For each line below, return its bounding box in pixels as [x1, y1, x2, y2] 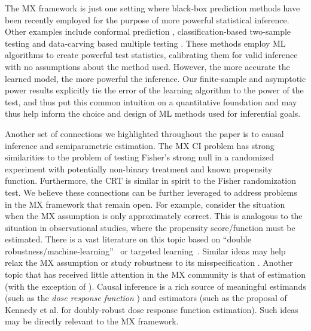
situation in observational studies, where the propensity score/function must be [5, 221, 295, 233]
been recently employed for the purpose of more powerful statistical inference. [5, 13, 289, 26]
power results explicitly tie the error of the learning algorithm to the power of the [5, 84, 304, 96]
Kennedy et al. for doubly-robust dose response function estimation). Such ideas [5, 303, 298, 315]
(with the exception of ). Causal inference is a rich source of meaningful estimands [5, 280, 306, 292]
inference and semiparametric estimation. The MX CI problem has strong [5, 139, 275, 151]
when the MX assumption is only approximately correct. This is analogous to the [5, 209, 303, 222]
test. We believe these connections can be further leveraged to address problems [5, 186, 297, 198]
